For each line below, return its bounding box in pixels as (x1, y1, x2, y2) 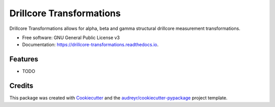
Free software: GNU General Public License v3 (22, 34, 120, 41)
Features (9, 55, 38, 63)
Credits (9, 82, 34, 90)
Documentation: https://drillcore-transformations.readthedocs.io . (22, 42, 159, 48)
